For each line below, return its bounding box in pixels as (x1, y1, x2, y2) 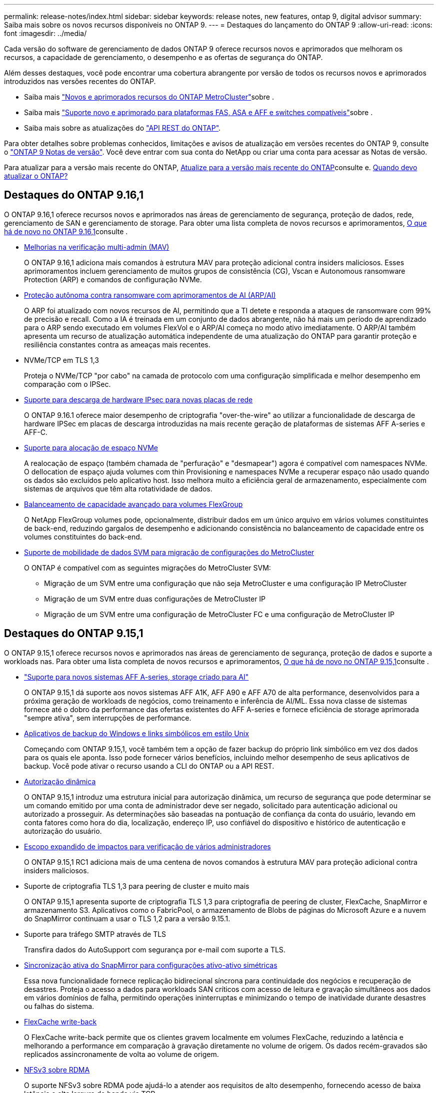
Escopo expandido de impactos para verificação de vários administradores (24, 842, 271, 851)
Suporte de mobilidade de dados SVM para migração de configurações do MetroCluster (24, 548, 314, 557)
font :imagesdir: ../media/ (4, 29, 87, 38)
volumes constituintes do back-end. (24, 532, 142, 541)
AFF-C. (24, 427, 47, 436)
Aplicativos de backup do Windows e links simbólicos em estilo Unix (24, 729, 249, 738)
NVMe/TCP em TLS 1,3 (24, 355, 99, 364)
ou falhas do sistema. (24, 1001, 94, 1010)
